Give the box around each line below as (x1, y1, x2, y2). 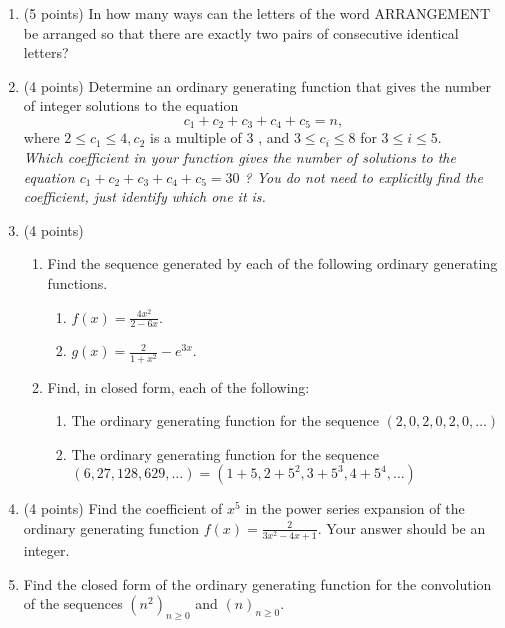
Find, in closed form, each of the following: (47, 376, 310, 397)
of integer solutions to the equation (23, 95, 239, 116)
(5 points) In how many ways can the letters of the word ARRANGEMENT (23, 3, 491, 23)
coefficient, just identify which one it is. (23, 186, 266, 207)
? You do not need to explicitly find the (244, 166, 483, 187)
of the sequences (23, 593, 123, 614)
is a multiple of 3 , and (149, 127, 290, 148)
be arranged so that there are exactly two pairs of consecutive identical (23, 22, 459, 43)
